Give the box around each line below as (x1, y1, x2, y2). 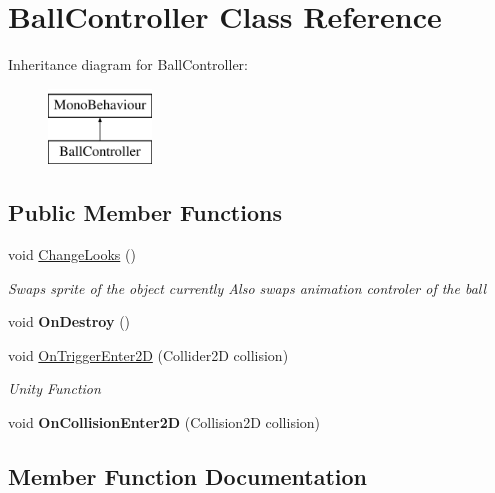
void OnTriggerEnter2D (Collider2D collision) (8, 344, 289, 365)
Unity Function (8, 378, 101, 399)
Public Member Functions (8, 197, 282, 228)
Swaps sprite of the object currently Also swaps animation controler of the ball (8, 277, 487, 298)
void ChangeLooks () (8, 244, 136, 265)
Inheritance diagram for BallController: (8, 54, 248, 75)
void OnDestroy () (8, 311, 131, 332)
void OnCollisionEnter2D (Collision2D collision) (8, 412, 321, 433)
